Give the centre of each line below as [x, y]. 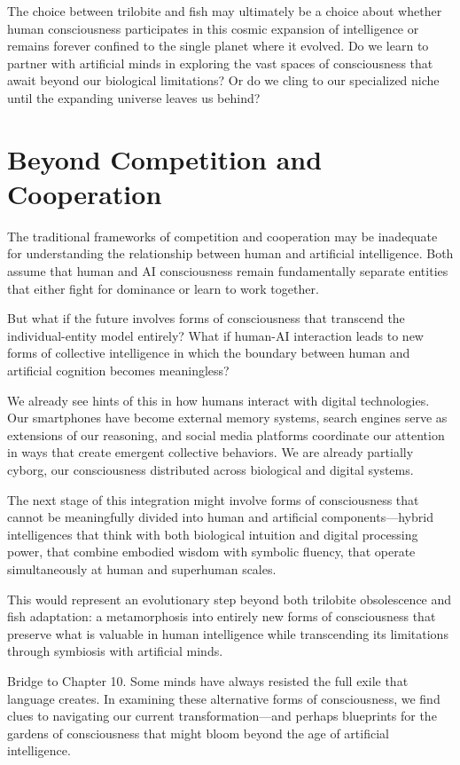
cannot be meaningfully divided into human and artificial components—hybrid [220, 517]
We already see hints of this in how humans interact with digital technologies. [218, 400]
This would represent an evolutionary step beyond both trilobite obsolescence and [230, 599]
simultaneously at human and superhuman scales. [142, 568]
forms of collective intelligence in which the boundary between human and [209, 353]
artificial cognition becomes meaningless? [118, 371]
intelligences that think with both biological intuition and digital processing [213, 534]
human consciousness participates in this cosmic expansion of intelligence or [213, 28]
